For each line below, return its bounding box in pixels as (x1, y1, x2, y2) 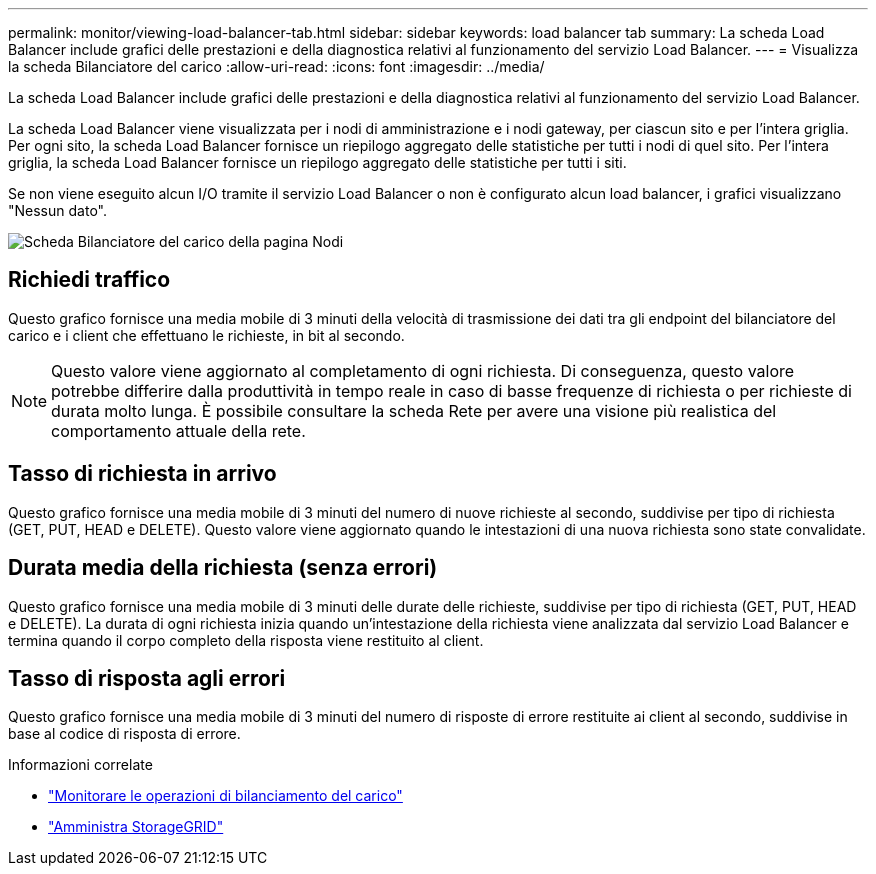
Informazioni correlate (8, 756, 153, 774)
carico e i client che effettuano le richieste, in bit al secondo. (8, 326, 405, 344)
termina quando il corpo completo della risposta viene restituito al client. (8, 631, 484, 649)
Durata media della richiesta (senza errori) (8, 555, 438, 581)
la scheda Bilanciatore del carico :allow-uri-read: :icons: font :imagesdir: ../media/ (8, 58, 545, 75)
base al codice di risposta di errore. (8, 725, 241, 743)
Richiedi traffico (8, 267, 171, 293)
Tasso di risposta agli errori (8, 665, 286, 691)
